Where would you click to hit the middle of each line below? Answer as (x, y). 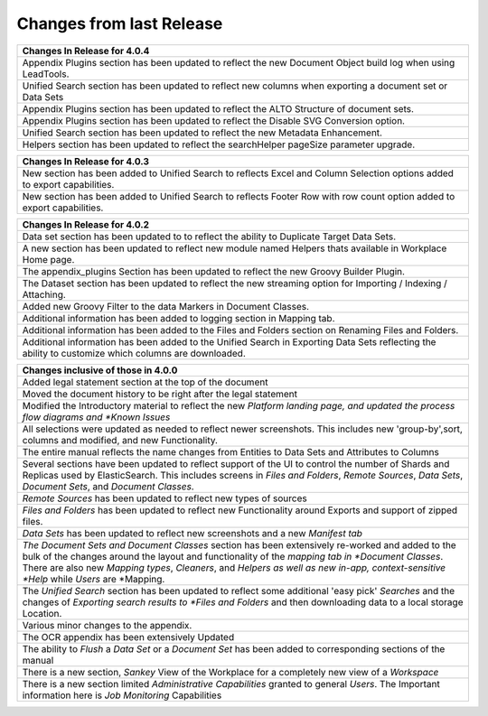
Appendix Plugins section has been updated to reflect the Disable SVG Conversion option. (214, 120)
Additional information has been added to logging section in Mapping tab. (178, 318)
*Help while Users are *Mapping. (94, 579)
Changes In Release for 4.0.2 (85, 224)
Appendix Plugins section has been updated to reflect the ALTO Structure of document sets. (218, 108)
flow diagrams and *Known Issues (96, 417)
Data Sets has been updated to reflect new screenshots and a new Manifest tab (192, 533)
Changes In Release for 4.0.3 (85, 161)
